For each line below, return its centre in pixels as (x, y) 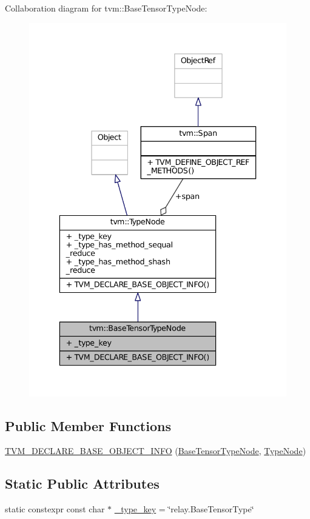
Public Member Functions (88, 425)
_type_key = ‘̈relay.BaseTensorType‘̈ (184, 509)
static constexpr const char (55, 509)
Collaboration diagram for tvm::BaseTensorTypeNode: (106, 8)
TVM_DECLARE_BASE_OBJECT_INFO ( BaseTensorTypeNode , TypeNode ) (156, 451)
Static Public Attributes (82, 484)
